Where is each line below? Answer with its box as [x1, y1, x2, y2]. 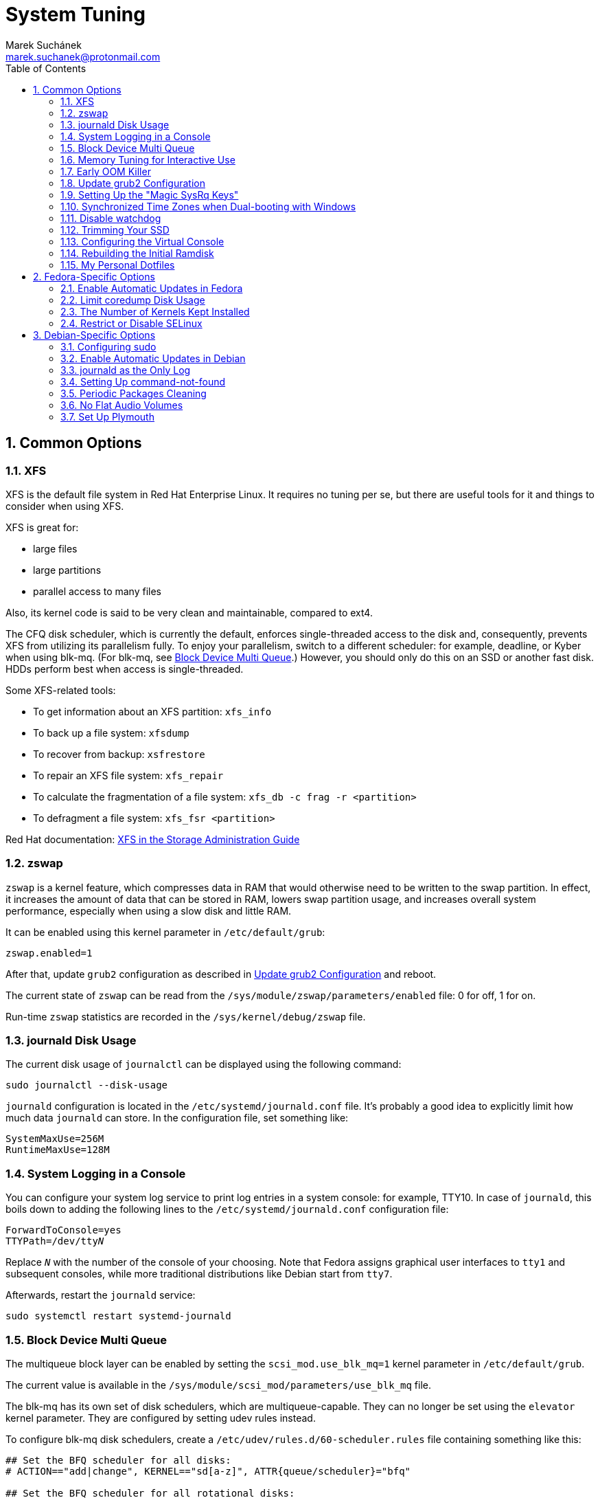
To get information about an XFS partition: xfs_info [33, 705, 272, 717]
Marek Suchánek [5, 38, 82, 51]
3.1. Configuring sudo [60, 340, 157, 353]
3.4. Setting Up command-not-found [60, 375, 226, 388]
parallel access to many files [33, 585, 161, 597]
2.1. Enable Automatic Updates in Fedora [60, 282, 243, 294]
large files [33, 542, 78, 555]
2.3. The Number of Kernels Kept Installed [60, 305, 250, 317]
